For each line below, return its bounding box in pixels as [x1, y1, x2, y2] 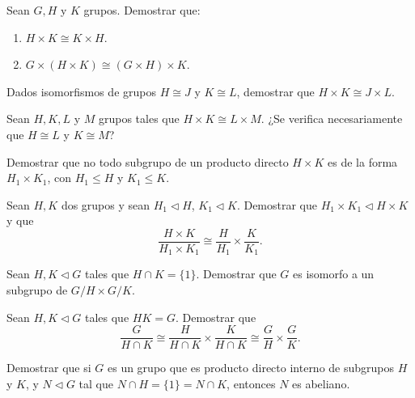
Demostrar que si [6, 359, 91, 376]
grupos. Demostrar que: [83, 2, 201, 18]
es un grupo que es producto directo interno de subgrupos [107, 359, 395, 376]
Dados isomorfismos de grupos [6, 83, 156, 99]
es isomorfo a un [293, 265, 375, 282]
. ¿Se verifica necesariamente [260, 110, 403, 127]
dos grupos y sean [61, 196, 150, 213]
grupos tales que [98, 110, 180, 127]
